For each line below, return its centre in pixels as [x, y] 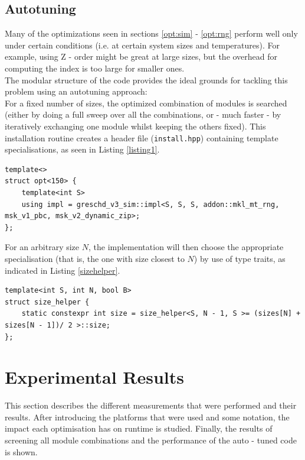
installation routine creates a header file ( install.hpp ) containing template [142, 137]
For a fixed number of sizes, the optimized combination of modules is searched [146, 103]
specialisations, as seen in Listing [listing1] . [82, 149]
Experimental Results [94, 377]
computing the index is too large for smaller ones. [95, 68]
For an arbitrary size [42, 247]
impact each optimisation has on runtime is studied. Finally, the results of [139, 428]
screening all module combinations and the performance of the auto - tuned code [151, 440]
